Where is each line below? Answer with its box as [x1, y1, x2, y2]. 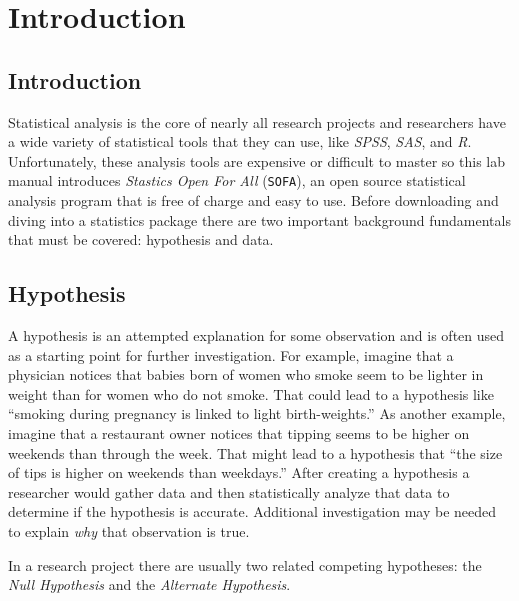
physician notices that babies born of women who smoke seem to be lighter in [8, 364, 484, 385]
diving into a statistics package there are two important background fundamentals [8, 209, 511, 230]
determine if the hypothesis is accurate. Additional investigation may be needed [8, 501, 497, 522]
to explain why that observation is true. [8, 520, 250, 541]
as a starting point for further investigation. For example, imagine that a [8, 344, 454, 365]
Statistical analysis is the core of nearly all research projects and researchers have [8, 111, 506, 132]
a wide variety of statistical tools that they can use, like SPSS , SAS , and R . [8, 131, 472, 152]
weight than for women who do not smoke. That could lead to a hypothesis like [8, 383, 494, 404]
